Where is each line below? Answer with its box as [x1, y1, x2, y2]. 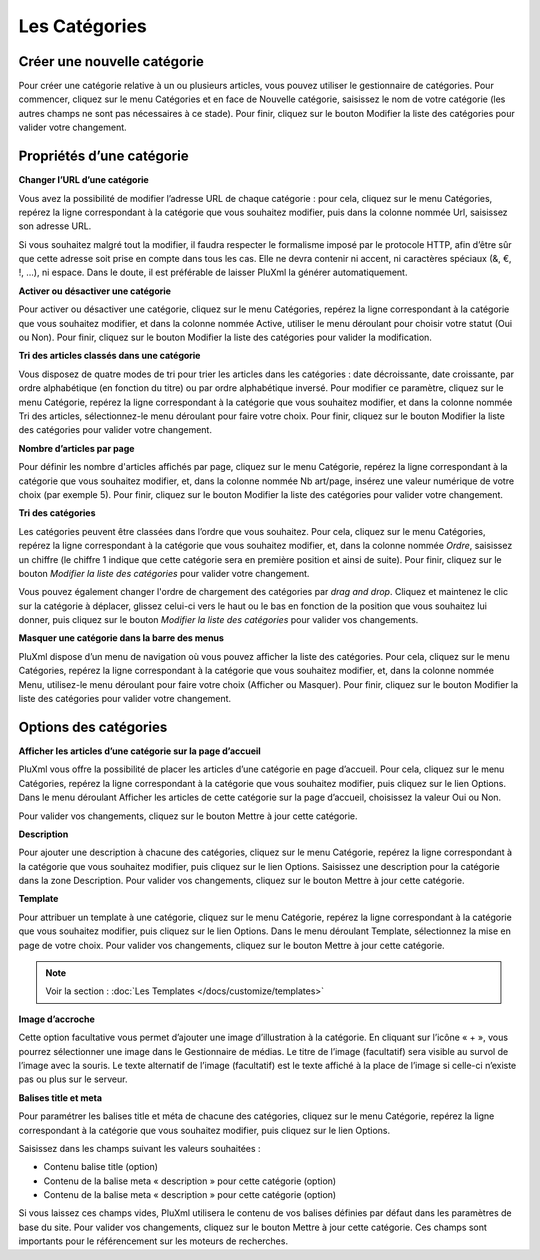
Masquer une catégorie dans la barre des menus [18, 632, 225, 644]
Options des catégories [18, 718, 168, 735]
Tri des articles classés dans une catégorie [18, 350, 201, 362]
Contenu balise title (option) [43, 1161, 159, 1173]
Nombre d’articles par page [18, 442, 135, 454]
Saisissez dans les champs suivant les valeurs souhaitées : [18, 1142, 261, 1154]
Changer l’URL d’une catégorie [18, 174, 149, 186]
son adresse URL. [18, 220, 92, 232]
